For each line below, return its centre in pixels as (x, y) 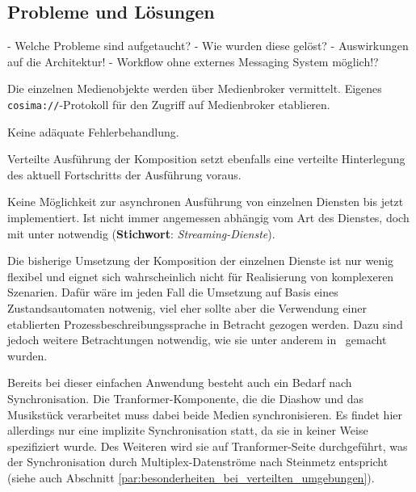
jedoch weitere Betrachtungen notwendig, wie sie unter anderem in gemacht (197, 340)
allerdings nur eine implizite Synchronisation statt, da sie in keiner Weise (188, 430)
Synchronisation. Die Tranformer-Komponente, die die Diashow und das (186, 398)
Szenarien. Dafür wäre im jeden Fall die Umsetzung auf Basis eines (173, 292)
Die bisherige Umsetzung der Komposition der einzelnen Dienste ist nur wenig (201, 261)
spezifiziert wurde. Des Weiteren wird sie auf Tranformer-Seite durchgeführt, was (208, 446)
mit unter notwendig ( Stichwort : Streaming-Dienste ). (141, 233)
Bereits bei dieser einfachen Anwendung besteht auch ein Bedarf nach (180, 383)
